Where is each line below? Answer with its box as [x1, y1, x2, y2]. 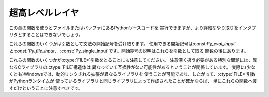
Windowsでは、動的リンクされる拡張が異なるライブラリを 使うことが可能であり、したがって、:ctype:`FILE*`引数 [24, 71, 256, 77]
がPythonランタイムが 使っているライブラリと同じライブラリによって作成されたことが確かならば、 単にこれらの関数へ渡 [9, 78, 257, 84]
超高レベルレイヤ [9, 7, 79, 18]
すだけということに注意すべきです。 [9, 85, 83, 91]
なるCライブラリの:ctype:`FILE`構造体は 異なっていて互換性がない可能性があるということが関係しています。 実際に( [9, 64, 247, 70]
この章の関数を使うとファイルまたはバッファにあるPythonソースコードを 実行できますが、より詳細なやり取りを [9, 25, 239, 31]
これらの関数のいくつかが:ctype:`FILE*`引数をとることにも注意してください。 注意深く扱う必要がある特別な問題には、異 [9, 57, 258, 63]
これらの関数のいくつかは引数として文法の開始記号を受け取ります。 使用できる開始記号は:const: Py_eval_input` [9, 41, 236, 47]
